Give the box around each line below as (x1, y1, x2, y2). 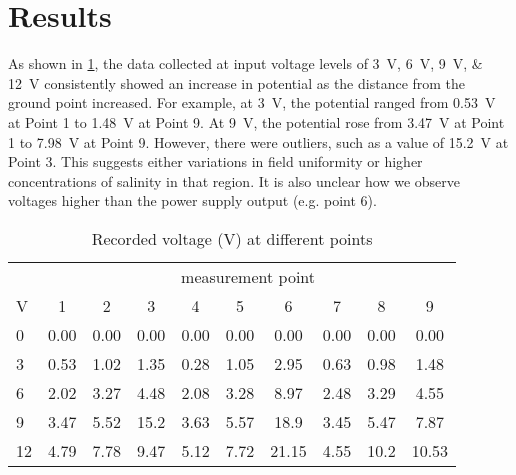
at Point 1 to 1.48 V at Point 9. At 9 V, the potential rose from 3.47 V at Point (8, 111, 505, 132)
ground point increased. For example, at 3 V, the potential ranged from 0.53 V (8, 92, 496, 113)
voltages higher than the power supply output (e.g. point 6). (8, 190, 377, 211)
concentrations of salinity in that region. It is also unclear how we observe (8, 170, 461, 191)
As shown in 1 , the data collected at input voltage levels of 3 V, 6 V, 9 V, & (8, 53, 483, 74)
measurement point (181, 264, 315, 288)
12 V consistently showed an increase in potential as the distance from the (8, 72, 466, 93)
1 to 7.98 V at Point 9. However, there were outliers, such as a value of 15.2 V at (8, 131, 509, 152)
